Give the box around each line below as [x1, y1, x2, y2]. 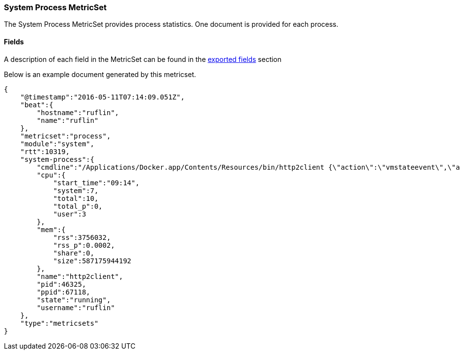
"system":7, [53, 186, 98, 195]
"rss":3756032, [53, 233, 111, 241]
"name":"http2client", [37, 272, 123, 280]
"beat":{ [20, 100, 54, 109]
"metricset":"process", [20, 132, 111, 140]
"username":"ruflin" [37, 303, 115, 312]
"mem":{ [37, 225, 66, 234]
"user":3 [53, 210, 86, 218]
